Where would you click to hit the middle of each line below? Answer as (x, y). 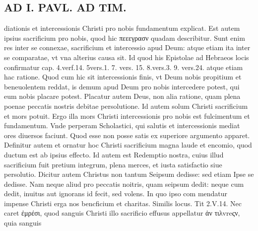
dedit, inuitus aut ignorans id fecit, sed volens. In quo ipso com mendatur (116, 193)
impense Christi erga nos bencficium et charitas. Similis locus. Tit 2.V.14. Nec (123, 203)
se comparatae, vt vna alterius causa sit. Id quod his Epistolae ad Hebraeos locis (127, 57)
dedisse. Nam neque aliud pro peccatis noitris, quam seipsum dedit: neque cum (124, 184)
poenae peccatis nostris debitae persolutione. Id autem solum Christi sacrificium (126, 106)
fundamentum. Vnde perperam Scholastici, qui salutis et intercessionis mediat (122, 125)
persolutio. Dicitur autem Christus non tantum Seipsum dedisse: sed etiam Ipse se (129, 174)
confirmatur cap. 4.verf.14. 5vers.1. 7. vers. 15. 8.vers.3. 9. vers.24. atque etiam (124, 67)
